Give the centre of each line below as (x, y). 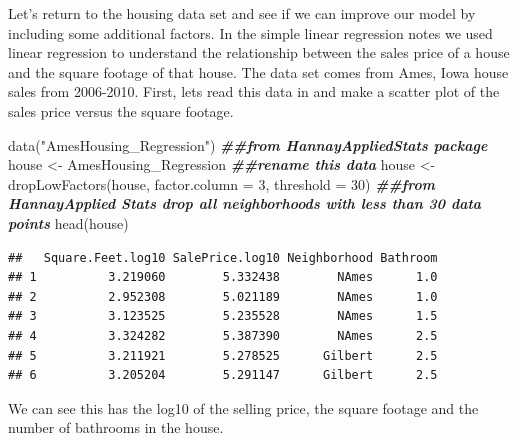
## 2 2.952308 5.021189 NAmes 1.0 (223, 296)
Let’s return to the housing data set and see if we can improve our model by (242, 13)
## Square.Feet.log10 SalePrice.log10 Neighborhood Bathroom (223, 257)
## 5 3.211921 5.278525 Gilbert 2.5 (223, 355)
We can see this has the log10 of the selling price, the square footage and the (243, 407)
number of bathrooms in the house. (116, 427)
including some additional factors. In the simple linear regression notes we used (250, 32)
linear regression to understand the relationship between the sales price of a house (259, 52)
